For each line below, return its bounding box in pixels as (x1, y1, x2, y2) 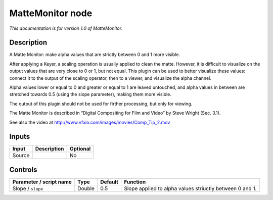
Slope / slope (12, 185, 43, 192)
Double (77, 185, 95, 192)
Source (12, 152, 30, 159)
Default (100, 178, 119, 185)
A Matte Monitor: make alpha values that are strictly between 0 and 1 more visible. (9, 52, 180, 58)
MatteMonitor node (9, 8, 93, 19)
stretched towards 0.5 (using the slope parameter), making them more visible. (9, 91, 172, 97)
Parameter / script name (12, 178, 72, 185)
